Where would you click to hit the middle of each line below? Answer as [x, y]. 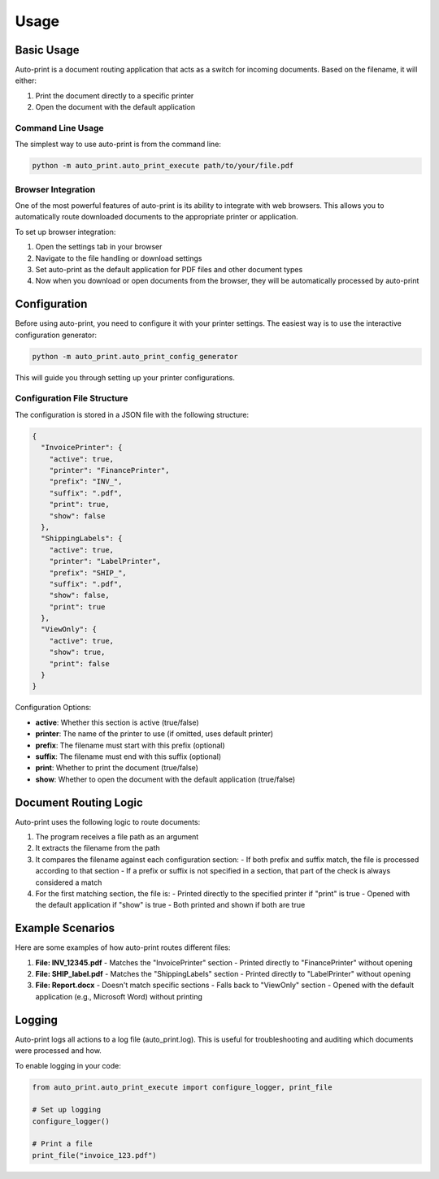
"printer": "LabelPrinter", [105, 561]
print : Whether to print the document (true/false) [117, 768]
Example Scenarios [65, 928]
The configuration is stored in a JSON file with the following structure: [132, 414]
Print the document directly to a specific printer [115, 95]
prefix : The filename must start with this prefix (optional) [130, 745]
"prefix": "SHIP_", [88, 572]
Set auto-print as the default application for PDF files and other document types [169, 270]
